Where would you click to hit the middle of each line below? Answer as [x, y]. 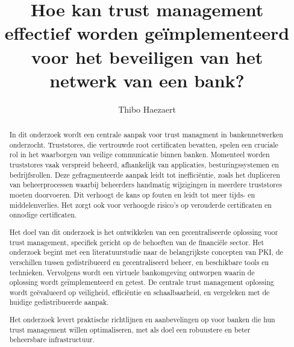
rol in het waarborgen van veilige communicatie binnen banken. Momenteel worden [139, 155]
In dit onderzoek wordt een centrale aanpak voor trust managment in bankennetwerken [146, 135]
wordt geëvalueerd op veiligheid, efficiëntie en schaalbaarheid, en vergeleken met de [139, 292]
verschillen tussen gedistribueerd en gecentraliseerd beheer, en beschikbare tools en [139, 262]
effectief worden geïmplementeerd [147, 33]
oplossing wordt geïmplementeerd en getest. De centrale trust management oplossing [142, 282]
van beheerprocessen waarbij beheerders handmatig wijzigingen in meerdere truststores [145, 185]
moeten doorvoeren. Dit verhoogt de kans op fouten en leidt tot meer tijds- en [132, 195]
